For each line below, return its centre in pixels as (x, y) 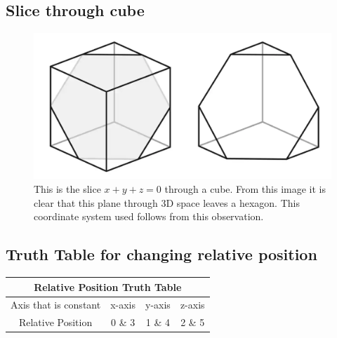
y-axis (158, 305)
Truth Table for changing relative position (161, 254)
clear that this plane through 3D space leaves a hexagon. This (167, 202)
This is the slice (67, 189)
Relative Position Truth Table (108, 286)
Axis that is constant (56, 305)
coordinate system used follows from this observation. (149, 216)
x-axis (123, 305)
